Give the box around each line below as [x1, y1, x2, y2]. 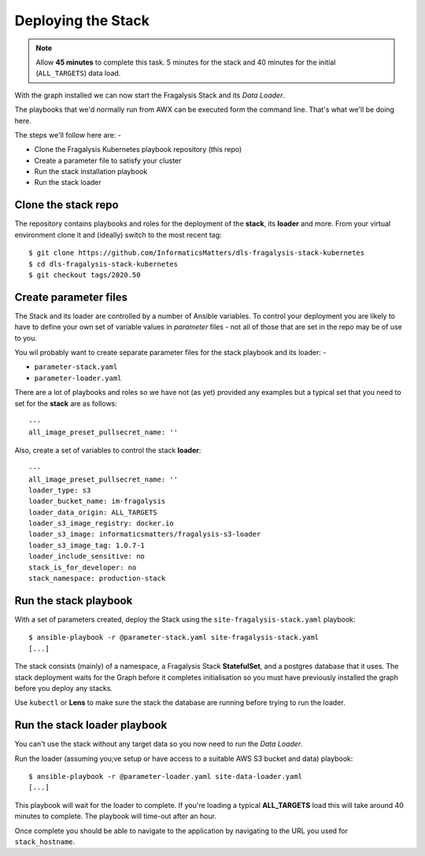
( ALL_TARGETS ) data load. [35, 68, 121, 78]
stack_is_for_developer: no [28, 563, 137, 572]
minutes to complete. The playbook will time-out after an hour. [14, 811, 216, 821]
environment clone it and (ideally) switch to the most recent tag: [14, 230, 222, 239]
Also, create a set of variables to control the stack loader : [14, 445, 201, 455]
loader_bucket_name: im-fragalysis [28, 496, 166, 506]
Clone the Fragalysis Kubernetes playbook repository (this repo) [34, 145, 242, 154]
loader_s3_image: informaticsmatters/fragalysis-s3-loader [28, 529, 261, 539]
